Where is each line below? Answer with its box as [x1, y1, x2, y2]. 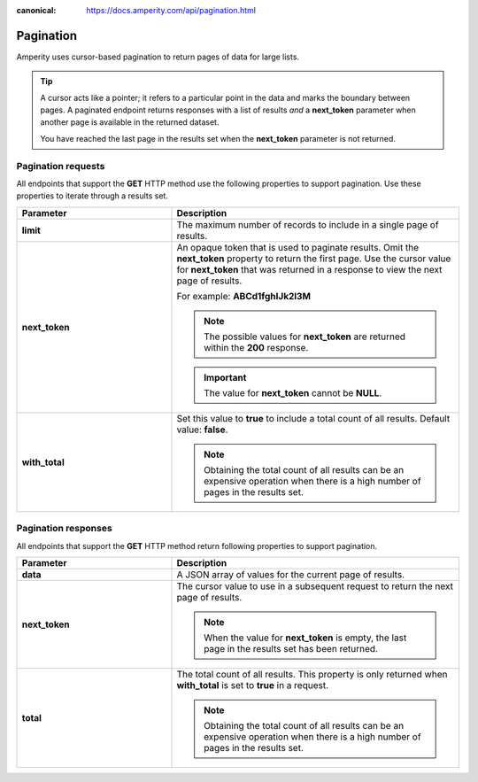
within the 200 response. [204, 341, 309, 353]
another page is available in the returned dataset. [40, 117, 220, 128]
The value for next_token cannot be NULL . [204, 386, 382, 399]
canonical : [16, 5, 57, 15]
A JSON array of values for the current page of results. [176, 568, 405, 580]
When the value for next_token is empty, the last [204, 631, 407, 644]
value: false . [176, 423, 228, 436]
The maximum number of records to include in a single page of [176, 218, 439, 230]
